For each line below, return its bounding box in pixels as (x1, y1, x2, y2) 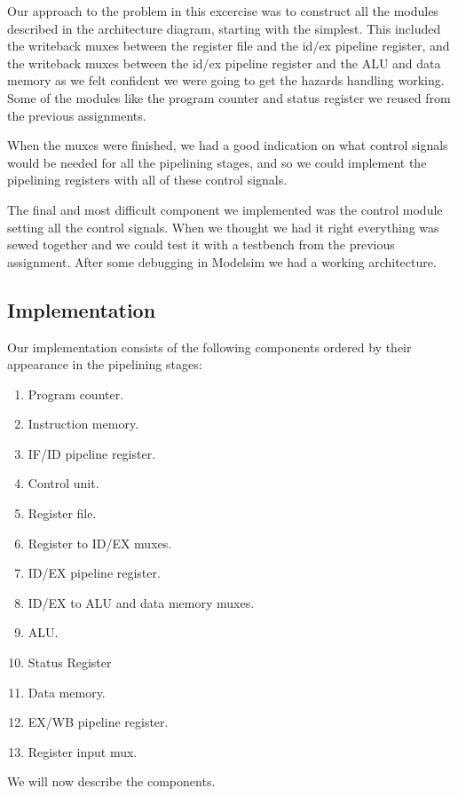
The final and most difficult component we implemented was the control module (7, 200, 443, 218)
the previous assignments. (7, 106, 146, 124)
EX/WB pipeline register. (28, 713, 169, 731)
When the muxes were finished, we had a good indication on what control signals (7, 136, 448, 154)
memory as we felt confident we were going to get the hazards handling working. (7, 71, 445, 90)
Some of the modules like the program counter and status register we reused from (7, 88, 451, 106)
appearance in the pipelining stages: (7, 355, 202, 374)
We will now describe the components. (7, 772, 216, 791)
